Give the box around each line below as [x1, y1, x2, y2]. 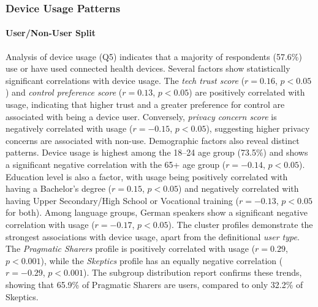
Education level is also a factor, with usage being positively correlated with [6, 170, 288, 183]
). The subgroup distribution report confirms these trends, [83, 266, 302, 279]
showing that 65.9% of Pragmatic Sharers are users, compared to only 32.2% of [6, 278, 303, 290]
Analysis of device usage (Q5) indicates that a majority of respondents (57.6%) [6, 50, 302, 63]
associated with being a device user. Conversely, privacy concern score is [6, 110, 277, 123]
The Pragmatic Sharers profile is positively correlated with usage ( [6, 242, 256, 255]
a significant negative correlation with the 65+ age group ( [6, 157, 226, 170]
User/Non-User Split [6, 26, 96, 39]
